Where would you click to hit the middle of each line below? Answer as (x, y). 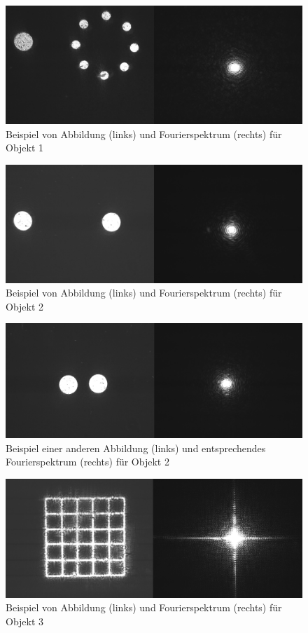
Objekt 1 (25, 148)
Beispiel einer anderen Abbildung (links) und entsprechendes (136, 448)
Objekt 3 (25, 621)
